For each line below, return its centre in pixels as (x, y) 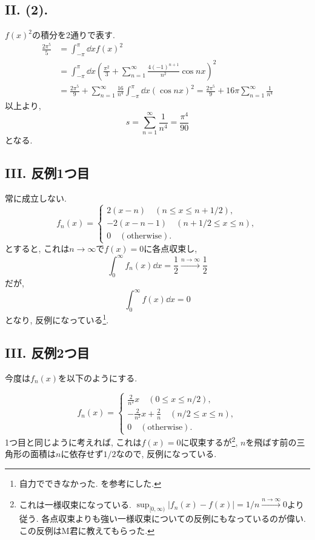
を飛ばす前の (271, 442)
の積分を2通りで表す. (74, 35)
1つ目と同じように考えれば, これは (73, 442)
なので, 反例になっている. (166, 454)
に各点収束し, (171, 249)
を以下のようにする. (98, 377)
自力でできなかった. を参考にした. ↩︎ (90, 483)
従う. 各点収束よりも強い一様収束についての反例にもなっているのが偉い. (162, 519)
